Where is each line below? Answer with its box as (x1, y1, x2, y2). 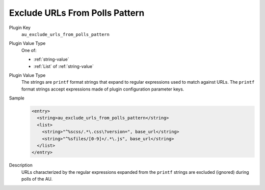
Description (9, 162, 33, 168)
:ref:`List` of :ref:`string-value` (33, 63, 94, 69)
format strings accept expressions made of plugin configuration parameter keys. (21, 86, 184, 92)
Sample (9, 95, 25, 101)
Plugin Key (9, 25, 31, 31)
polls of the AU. (21, 176, 53, 182)
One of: (21, 47, 37, 53)
